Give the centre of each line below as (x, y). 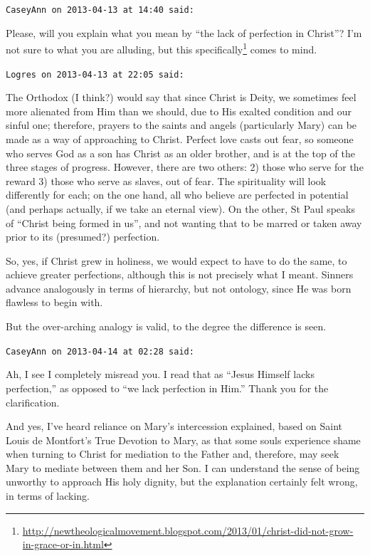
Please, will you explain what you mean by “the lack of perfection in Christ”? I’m (184, 32)
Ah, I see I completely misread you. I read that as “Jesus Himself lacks (160, 374)
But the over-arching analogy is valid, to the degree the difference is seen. (166, 326)
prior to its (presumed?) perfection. (83, 237)
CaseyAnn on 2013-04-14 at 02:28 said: (100, 351)
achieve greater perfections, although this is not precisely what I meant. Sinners (180, 274)
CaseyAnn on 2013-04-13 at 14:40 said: (100, 10)
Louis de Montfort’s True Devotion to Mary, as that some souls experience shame (183, 440)
